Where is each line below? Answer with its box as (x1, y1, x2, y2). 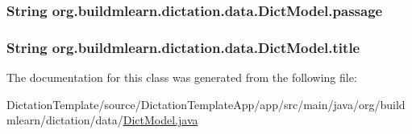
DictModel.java (123, 112, 198, 128)
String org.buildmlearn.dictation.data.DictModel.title (6, 37, 360, 57)
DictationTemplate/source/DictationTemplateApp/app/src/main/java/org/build (6, 95, 406, 112)
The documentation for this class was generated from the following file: (6, 69, 357, 86)
